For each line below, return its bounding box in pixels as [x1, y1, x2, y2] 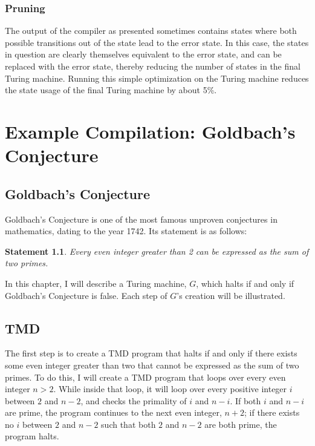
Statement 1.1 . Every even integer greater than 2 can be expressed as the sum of [5, 244, 309, 257]
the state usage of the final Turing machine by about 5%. [5, 84, 217, 96]
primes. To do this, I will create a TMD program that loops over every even [5, 370, 286, 383]
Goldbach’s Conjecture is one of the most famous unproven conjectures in [5, 212, 278, 225]
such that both [101, 418, 156, 430]
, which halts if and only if [196, 277, 294, 289]
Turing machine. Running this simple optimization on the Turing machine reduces [5, 71, 309, 84]
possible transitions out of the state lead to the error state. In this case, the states [5, 36, 309, 48]
